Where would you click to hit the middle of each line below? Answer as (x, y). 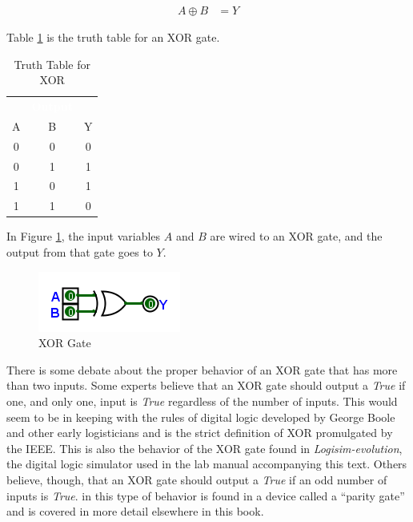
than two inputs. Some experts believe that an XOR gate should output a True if (206, 385)
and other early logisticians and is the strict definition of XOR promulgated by (200, 433)
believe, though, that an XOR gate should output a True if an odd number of (197, 479)
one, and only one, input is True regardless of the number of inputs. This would (202, 401)
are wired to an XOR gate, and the (296, 236)
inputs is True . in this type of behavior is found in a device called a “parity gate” (206, 495)
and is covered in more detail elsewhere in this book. (135, 511)
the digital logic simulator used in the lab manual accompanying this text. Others (207, 464)
